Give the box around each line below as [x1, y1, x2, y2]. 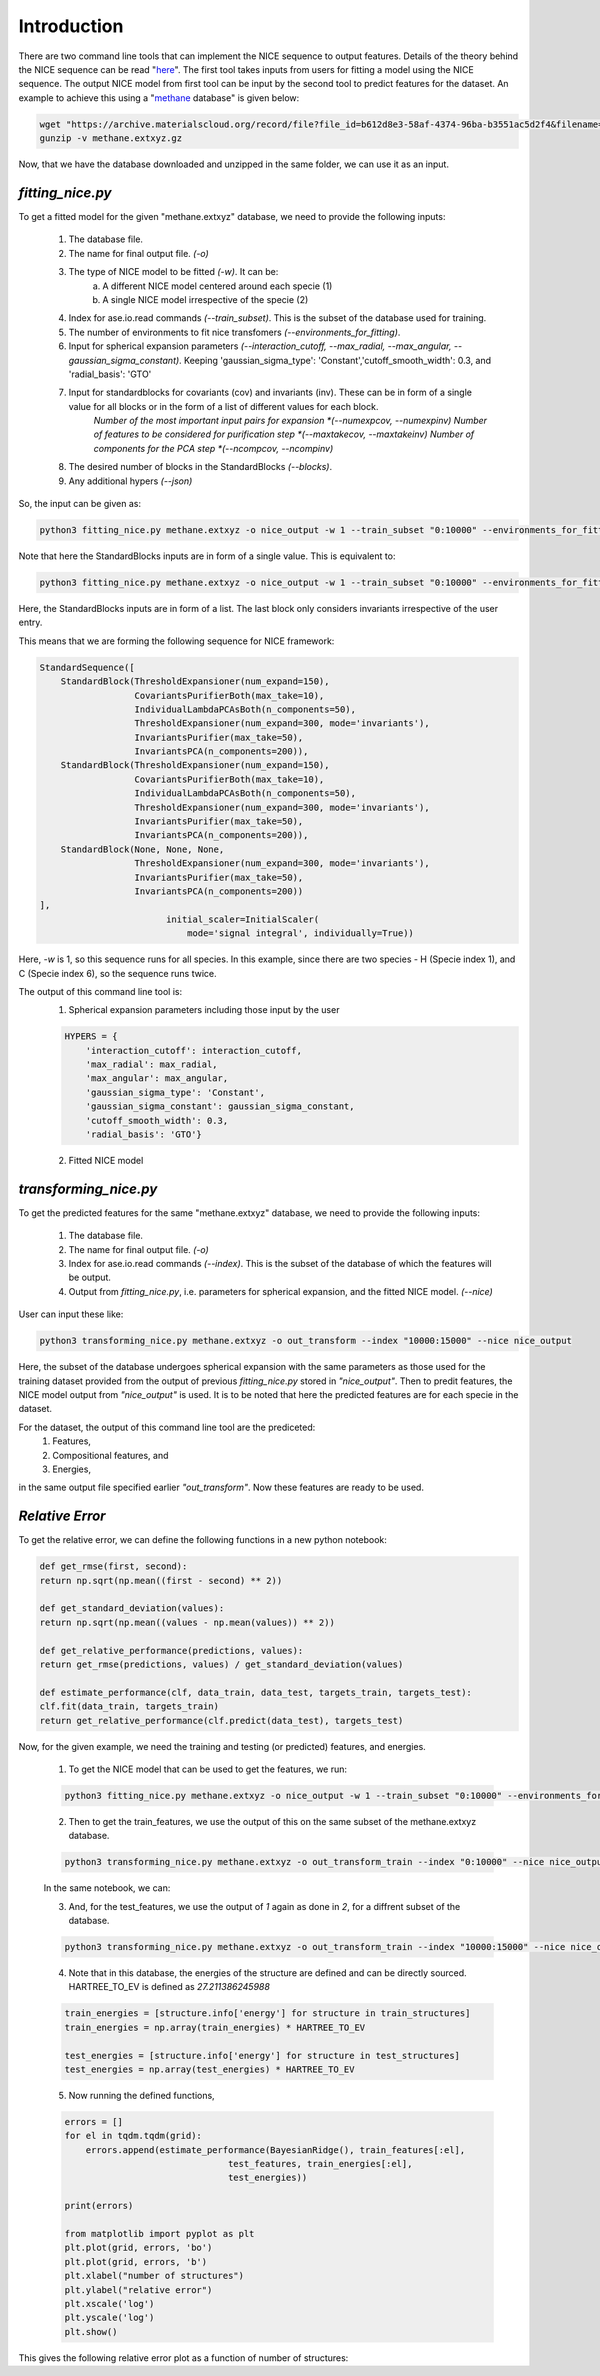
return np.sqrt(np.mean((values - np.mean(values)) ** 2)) [39, 1616, 335, 1628]
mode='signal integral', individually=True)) [186, 928, 415, 939]
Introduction [18, 15, 124, 37]
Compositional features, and [52, 1449, 169, 1461]
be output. [68, 1271, 112, 1284]
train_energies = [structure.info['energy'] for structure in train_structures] [64, 2008, 471, 2019]
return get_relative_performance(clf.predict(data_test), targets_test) [39, 1715, 404, 1726]
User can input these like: [18, 1308, 124, 1320]
